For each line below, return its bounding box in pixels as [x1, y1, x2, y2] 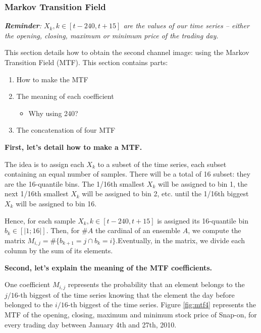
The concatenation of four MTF [16, 125, 116, 135]
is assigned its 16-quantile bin [157, 215, 248, 226]
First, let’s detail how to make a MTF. [5, 141, 142, 152]
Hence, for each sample [5, 215, 76, 226]
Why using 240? [28, 107, 78, 118]
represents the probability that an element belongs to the [68, 279, 245, 290]
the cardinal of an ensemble [95, 225, 181, 236]
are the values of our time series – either [123, 20, 249, 31]
